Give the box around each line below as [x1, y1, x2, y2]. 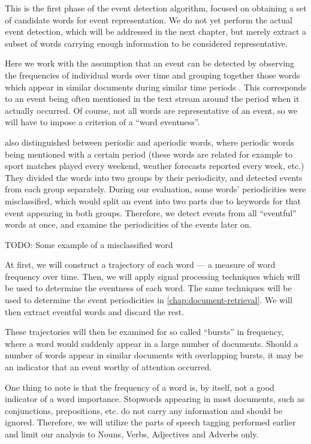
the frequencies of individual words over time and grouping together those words [5, 68, 300, 81]
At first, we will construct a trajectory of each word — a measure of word [5, 258, 276, 271]
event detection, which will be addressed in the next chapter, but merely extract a [5, 25, 307, 38]
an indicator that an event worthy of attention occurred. [5, 361, 212, 373]
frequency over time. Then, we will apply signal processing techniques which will [5, 270, 300, 282]
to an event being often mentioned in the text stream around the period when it [5, 92, 300, 105]
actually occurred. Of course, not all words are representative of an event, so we [5, 104, 298, 116]
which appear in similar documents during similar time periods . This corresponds [5, 80, 306, 93]
